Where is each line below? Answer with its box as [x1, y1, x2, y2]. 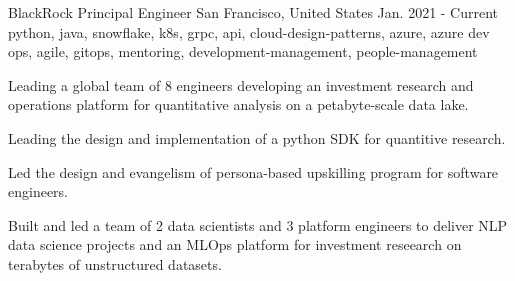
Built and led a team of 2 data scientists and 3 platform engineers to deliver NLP [8, 214, 508, 235]
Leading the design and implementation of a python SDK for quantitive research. [8, 127, 506, 148]
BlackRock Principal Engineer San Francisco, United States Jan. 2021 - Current [8, 2, 499, 22]
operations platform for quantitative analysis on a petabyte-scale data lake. [8, 94, 469, 115]
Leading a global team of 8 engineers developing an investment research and [8, 74, 474, 95]
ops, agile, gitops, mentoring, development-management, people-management [8, 41, 478, 62]
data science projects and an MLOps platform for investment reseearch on [8, 234, 462, 255]
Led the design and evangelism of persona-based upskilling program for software [8, 161, 499, 182]
